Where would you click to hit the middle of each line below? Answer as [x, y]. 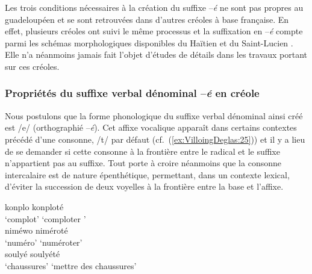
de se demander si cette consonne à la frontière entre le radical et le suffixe [142, 151]
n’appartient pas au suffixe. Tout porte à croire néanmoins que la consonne [143, 163]
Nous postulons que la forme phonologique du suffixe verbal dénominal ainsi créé [154, 115]
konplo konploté [34, 206]
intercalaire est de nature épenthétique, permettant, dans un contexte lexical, [147, 174]
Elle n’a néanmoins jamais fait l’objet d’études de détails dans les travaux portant [156, 54]
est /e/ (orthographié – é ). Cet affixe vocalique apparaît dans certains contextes [151, 127]
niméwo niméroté [36, 230]
